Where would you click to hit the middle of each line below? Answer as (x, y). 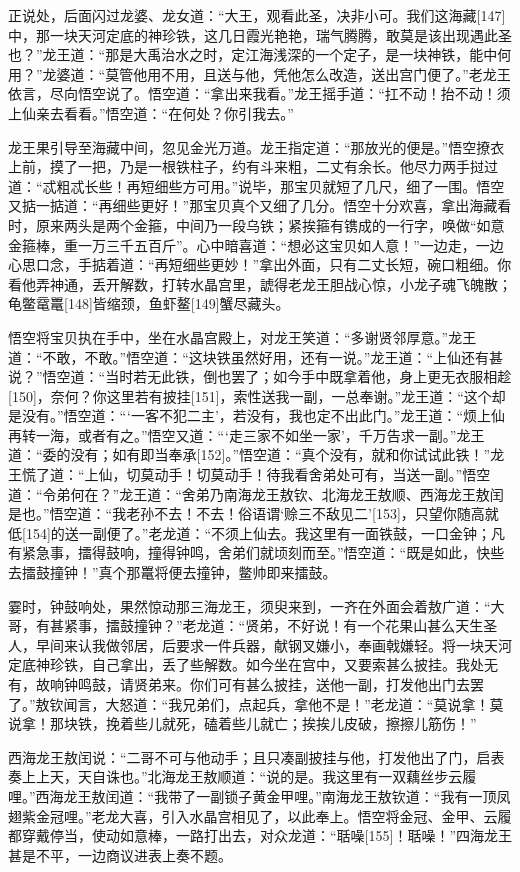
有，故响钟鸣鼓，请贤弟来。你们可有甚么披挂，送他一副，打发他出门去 (239, 684)
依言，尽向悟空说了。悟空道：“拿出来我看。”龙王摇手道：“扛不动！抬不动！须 (259, 93)
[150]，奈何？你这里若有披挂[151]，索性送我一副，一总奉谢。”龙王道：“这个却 (257, 395)
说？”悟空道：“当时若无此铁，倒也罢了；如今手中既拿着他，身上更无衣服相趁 (260, 376)
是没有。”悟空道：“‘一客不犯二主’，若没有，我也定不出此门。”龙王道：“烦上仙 (256, 415)
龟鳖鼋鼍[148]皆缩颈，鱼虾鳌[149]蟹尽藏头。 (149, 303)
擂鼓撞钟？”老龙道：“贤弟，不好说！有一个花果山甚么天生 (294, 625)
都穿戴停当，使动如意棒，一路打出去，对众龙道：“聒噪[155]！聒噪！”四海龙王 (260, 835)
